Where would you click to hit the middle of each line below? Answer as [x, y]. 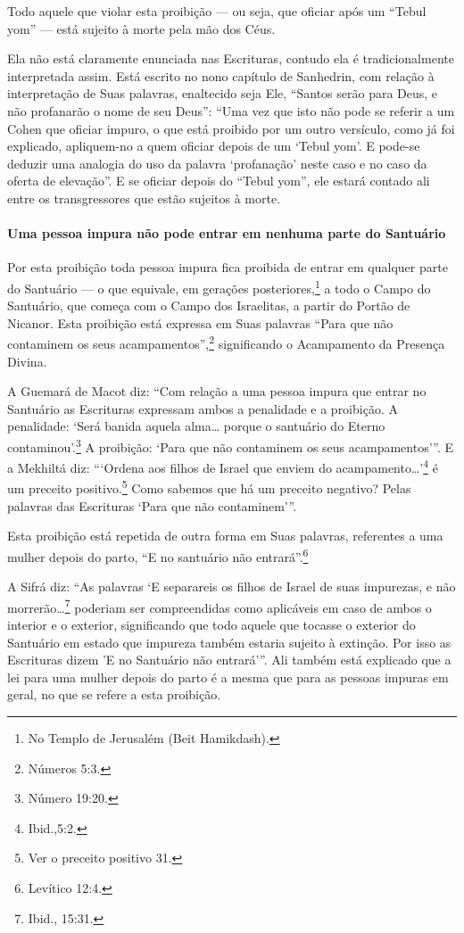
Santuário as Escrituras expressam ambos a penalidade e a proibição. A [203, 408]
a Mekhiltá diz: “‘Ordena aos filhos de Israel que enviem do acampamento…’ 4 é [223, 466]
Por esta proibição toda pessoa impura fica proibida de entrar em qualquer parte [228, 267]
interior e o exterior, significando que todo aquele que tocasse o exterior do [211, 625]
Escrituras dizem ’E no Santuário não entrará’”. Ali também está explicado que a [229, 660]
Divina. [27, 361]
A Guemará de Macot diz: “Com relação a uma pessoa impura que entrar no [217, 391]
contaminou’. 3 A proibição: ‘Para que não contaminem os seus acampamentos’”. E [231, 445]
